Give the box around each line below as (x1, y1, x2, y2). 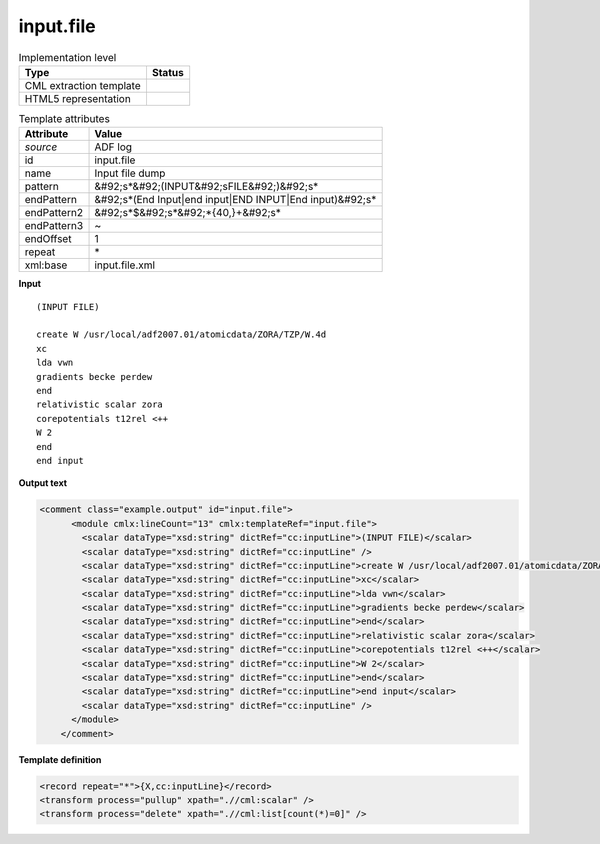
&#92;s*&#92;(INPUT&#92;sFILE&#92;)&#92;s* (94, 180, 319, 194)
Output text (18, 477, 68, 489)
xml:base (24, 258, 68, 272)
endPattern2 (24, 206, 84, 220)
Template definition (18, 753, 102, 765)
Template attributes (18, 112, 110, 126)
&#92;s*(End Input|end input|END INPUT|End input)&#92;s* (94, 193, 377, 207)
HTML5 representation (24, 91, 132, 105)
